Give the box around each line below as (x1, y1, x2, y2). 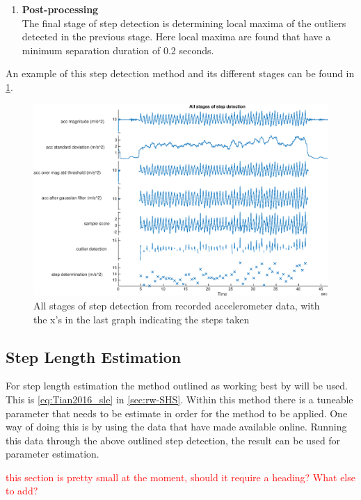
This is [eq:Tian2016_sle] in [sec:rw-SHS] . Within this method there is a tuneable (6, 392, 353, 406)
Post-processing (22, 2, 99, 16)
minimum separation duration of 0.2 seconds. (22, 42, 214, 57)
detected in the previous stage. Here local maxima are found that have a (22, 29, 331, 44)
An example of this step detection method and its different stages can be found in (6, 66, 355, 81)
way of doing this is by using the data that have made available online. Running (6, 419, 347, 434)
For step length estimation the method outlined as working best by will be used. (6, 378, 348, 393)
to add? (6, 483, 38, 498)
